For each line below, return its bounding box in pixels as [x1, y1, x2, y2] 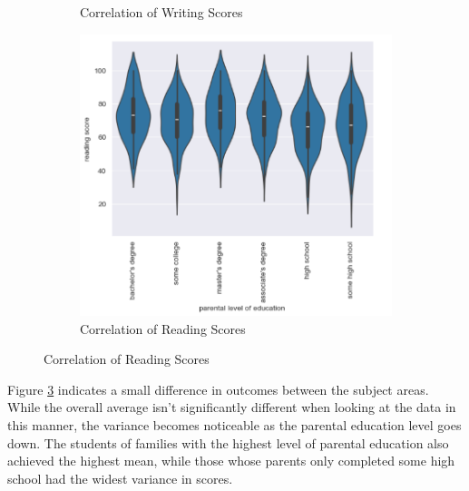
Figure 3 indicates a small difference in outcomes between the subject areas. [7, 379, 429, 398]
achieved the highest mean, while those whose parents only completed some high [7, 451, 455, 470]
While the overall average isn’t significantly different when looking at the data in [7, 398, 456, 417]
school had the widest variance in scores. [7, 468, 233, 487]
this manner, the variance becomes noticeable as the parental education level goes [7, 416, 462, 435]
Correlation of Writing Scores [80, 3, 243, 21]
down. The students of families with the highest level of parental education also [7, 433, 449, 452]
